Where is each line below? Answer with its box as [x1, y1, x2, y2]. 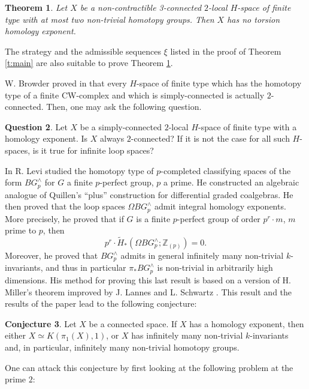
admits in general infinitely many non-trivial [120, 249, 284, 262]
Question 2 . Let [5, 120, 68, 133]
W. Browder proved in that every [5, 76, 127, 89]
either [5, 329, 26, 342]
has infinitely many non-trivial [131, 329, 243, 342]
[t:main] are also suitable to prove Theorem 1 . [5, 56, 173, 69]
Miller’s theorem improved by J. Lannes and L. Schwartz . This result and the [5, 285, 292, 298]
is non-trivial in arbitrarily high [157, 261, 273, 274]
